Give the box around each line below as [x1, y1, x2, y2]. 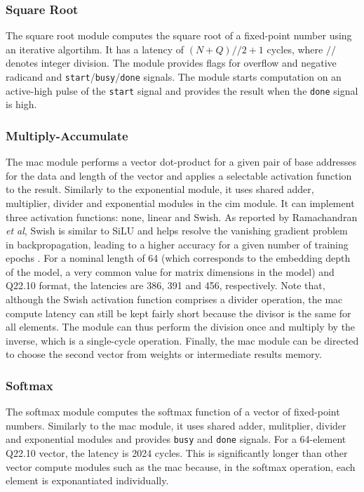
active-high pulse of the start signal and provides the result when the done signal [6, 83, 358, 98]
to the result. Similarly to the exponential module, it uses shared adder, [6, 182, 314, 197]
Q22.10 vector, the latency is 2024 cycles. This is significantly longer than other [6, 446, 348, 460]
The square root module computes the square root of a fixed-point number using [6, 28, 352, 43]
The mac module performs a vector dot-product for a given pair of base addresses [6, 154, 356, 169]
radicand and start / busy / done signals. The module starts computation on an [6, 69, 342, 84]
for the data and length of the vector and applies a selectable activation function [6, 168, 352, 182]
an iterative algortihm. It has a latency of [6, 41, 184, 56]
